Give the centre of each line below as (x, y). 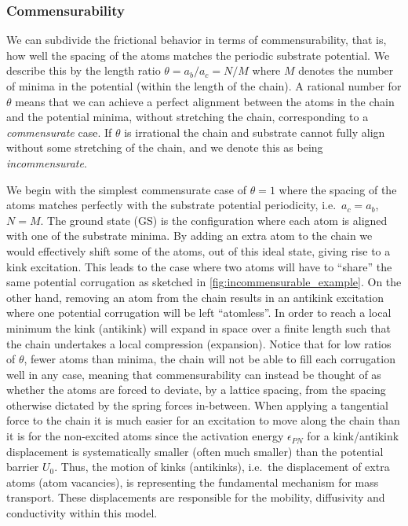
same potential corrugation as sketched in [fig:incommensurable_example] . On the (204, 282)
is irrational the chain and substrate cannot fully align (255, 132)
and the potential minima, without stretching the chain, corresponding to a (188, 117)
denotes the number (346, 70)
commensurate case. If (59, 132)
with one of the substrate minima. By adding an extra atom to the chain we (189, 235)
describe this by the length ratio (84, 70)
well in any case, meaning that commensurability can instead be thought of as (194, 374)
